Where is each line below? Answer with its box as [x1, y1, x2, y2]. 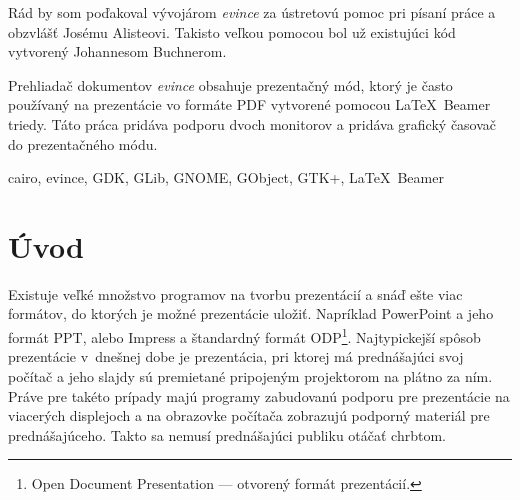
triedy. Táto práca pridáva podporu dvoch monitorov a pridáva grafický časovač [8, 113, 497, 134]
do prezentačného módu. [8, 133, 158, 154]
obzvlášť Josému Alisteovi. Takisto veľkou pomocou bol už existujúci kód [8, 21, 456, 42]
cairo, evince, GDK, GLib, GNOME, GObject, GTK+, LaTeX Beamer [8, 167, 444, 188]
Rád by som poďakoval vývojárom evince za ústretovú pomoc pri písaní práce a [8, 2, 496, 22]
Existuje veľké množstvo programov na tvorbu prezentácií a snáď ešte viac [8, 283, 463, 304]
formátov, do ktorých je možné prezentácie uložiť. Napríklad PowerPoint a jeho [8, 303, 494, 324]
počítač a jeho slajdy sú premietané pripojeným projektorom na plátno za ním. [8, 365, 493, 386]
